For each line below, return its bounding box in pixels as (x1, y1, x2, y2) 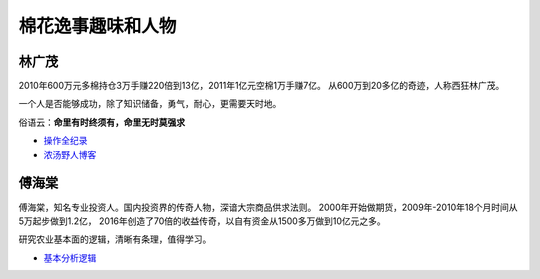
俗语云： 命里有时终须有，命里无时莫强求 (18, 116, 185, 128)
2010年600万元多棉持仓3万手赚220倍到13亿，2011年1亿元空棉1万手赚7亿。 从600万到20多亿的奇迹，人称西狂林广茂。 (18, 80, 505, 92)
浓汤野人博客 (43, 148, 97, 160)
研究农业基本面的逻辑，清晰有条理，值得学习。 (18, 233, 212, 245)
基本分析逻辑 (43, 251, 97, 264)
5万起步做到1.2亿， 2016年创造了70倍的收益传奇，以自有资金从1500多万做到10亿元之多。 (18, 215, 386, 227)
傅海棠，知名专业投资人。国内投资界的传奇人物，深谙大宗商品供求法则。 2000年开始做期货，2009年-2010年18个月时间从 (18, 201, 519, 213)
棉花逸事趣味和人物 (18, 15, 177, 37)
